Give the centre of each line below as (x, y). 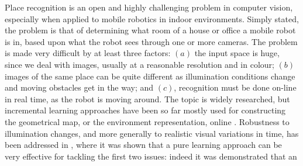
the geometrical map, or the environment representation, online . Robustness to (147, 121)
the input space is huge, (237, 53)
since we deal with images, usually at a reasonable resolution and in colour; (140, 64)
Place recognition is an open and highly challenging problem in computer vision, (149, 7)
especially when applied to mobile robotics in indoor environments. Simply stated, (152, 18)
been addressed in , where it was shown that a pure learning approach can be (143, 145)
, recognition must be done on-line (235, 87)
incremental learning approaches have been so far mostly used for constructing (145, 110)
